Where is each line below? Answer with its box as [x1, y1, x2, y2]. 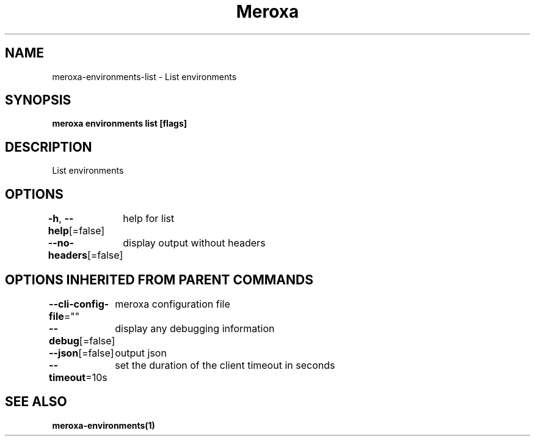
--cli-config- [49, 297, 109, 310]
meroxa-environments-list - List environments [52, 71, 237, 82]
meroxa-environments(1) [52, 420, 155, 431]
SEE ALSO [5, 394, 67, 410]
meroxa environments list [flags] [52, 118, 187, 129]
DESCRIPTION [5, 139, 92, 155]
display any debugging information [115, 322, 275, 335]
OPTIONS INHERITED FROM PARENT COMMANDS [5, 272, 313, 287]
